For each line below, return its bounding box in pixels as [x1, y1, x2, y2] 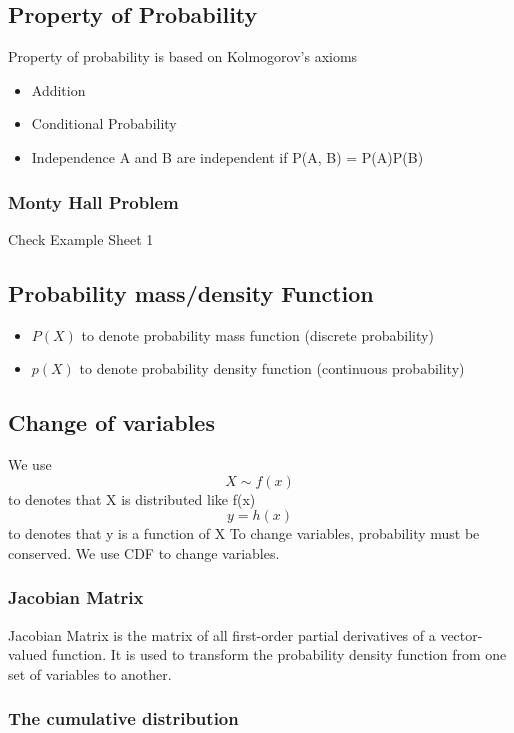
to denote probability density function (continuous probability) [79, 358, 465, 379]
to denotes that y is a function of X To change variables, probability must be [8, 523, 480, 544]
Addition [31, 79, 86, 100]
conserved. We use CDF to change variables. [8, 542, 280, 563]
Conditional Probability [31, 113, 177, 134]
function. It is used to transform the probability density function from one [51, 644, 507, 665]
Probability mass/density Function [8, 277, 374, 308]
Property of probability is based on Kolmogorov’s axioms [8, 46, 358, 67]
